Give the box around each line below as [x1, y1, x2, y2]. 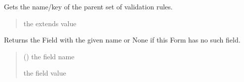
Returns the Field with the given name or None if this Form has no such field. [4, 35, 241, 45]
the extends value [23, 18, 77, 28]
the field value [23, 68, 66, 78]
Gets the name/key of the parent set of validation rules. [4, 1, 173, 11]
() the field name [23, 51, 75, 61]
